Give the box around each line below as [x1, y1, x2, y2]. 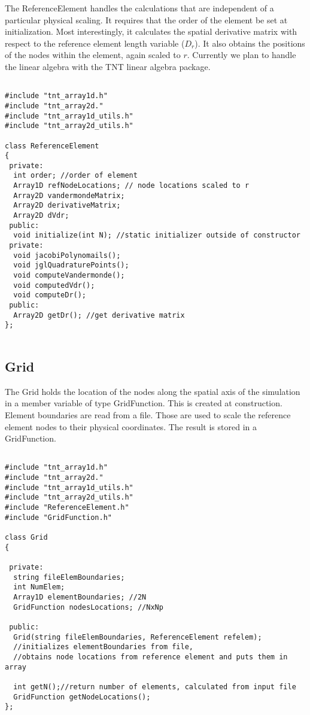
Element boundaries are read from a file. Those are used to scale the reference [5, 409, 291, 421]
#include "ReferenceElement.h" [5, 503, 129, 512]
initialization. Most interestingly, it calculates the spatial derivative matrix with [5, 25, 297, 38]
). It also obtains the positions [194, 36, 305, 49]
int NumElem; [13, 583, 65, 592]
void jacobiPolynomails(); [13, 251, 121, 260]
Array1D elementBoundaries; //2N [13, 592, 147, 601]
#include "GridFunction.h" [5, 513, 112, 522]
